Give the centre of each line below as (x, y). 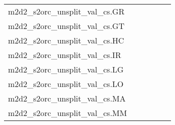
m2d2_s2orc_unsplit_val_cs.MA (67, 98)
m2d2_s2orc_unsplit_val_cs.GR (66, 11)
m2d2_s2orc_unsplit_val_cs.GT (66, 26)
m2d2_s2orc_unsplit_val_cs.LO (66, 84)
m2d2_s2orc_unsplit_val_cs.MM (68, 113)
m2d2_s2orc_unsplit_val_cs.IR (65, 55)
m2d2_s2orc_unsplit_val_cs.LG (66, 69)
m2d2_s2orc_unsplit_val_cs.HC (66, 40)
